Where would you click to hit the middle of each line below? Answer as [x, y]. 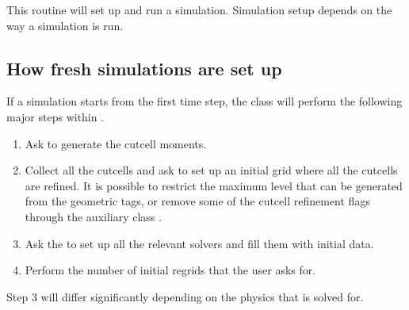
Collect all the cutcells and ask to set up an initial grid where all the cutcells [211, 170]
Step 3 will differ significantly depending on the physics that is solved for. [185, 296]
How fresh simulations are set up [144, 68]
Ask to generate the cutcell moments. [116, 143]
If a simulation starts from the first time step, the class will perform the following [204, 101]
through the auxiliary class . [93, 216]
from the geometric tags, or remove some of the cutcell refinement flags [197, 201]
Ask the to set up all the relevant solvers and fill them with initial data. [199, 243]
